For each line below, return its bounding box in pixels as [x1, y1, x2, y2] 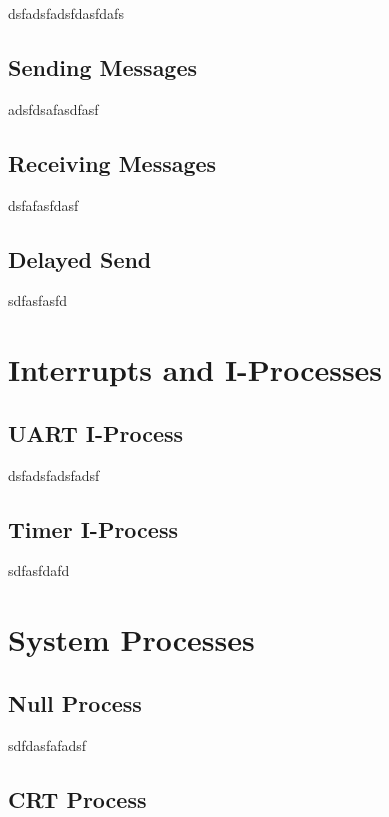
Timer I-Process [8, 513, 178, 544]
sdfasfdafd [8, 560, 70, 581]
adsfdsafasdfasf [8, 98, 99, 119]
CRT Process [8, 783, 147, 814]
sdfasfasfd [8, 290, 67, 311]
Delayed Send [8, 243, 152, 274]
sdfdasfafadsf [8, 734, 87, 755]
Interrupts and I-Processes [8, 349, 383, 390]
